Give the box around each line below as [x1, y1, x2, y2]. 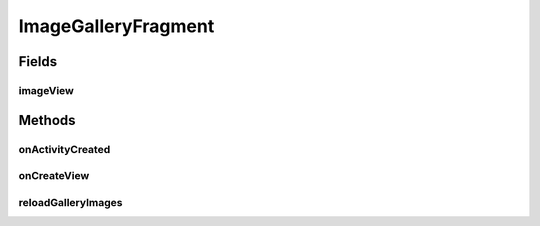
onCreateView [18, 169, 90, 183]
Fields [18, 53, 58, 70]
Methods [18, 111, 76, 129]
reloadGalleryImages [18, 195, 123, 209]
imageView [18, 83, 75, 97]
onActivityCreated [18, 142, 111, 156]
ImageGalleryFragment [18, 15, 215, 37]
